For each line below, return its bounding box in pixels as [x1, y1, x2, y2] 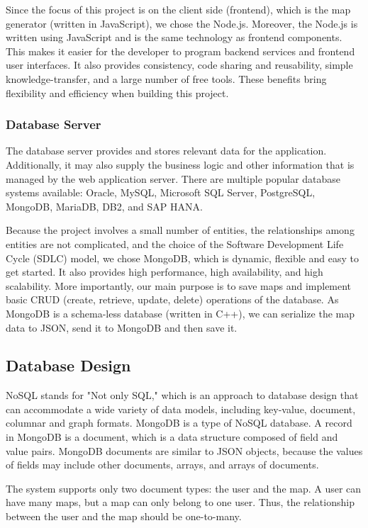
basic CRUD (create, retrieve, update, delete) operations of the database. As [6, 292, 339, 307]
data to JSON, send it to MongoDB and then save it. [6, 320, 238, 335]
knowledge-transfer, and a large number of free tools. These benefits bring [6, 71, 327, 86]
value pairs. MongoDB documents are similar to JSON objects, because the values [6, 443, 363, 458]
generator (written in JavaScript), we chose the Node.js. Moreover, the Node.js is [6, 16, 358, 30]
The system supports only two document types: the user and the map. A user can [6, 481, 362, 495]
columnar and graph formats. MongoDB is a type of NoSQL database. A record [6, 415, 352, 430]
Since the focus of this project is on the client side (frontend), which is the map [6, 2, 351, 16]
